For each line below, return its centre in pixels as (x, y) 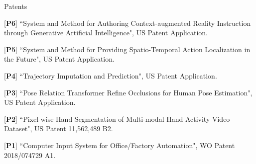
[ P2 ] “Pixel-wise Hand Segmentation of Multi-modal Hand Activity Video (117, 119)
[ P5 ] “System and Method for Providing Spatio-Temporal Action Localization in (127, 49)
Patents (16, 6)
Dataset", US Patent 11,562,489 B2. (59, 128)
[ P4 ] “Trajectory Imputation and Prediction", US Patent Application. (111, 75)
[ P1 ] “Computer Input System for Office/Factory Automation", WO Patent (120, 145)
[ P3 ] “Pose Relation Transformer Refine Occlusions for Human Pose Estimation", (128, 92)
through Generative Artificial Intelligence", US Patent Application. (106, 33)
